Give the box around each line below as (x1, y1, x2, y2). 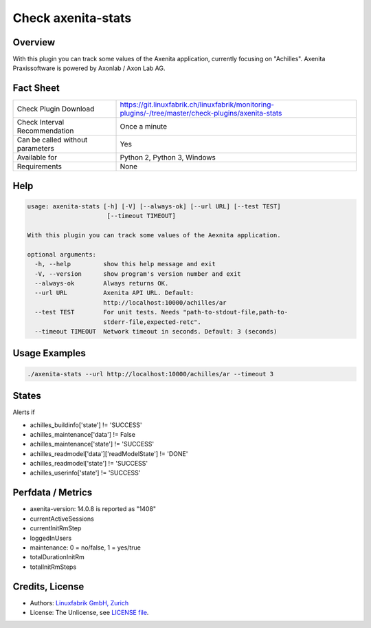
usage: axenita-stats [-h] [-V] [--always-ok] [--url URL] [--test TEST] (27, 202, 281, 210)
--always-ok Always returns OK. (34, 279, 169, 288)
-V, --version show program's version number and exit (34, 270, 241, 278)
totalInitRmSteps (30, 563, 77, 571)
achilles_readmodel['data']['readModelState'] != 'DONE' (30, 449, 188, 457)
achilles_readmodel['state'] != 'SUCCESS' (30, 459, 148, 468)
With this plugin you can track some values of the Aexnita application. (27, 231, 281, 239)
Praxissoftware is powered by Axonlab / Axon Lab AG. (12, 64, 166, 72)
